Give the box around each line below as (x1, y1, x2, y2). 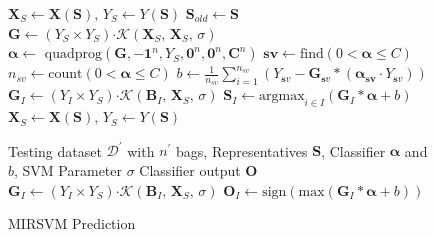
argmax (259, 89, 305, 104)
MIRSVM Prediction (8, 213, 136, 234)
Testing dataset (8, 140, 102, 161)
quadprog (44, 47, 103, 62)
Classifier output (139, 159, 241, 180)
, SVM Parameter (14, 159, 123, 180)
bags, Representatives (176, 140, 308, 161)
